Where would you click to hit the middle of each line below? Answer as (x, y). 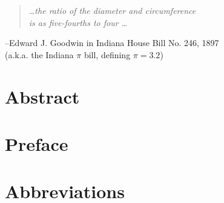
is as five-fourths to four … (78, 22)
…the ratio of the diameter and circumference (112, 10)
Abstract (42, 96)
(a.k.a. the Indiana (39, 54)
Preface (37, 143)
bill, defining (107, 54)
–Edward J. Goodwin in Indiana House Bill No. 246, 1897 (112, 43)
